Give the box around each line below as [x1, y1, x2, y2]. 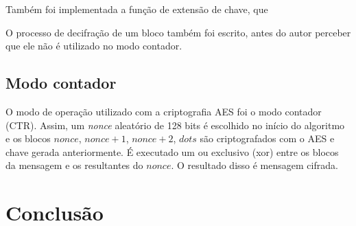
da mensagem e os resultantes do [5, 158, 143, 172]
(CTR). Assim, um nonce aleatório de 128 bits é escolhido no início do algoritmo [5, 117, 345, 132]
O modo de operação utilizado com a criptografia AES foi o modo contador [5, 104, 322, 118]
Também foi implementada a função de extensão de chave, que [5, 2, 268, 16]
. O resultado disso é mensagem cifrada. [171, 158, 338, 172]
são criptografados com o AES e [200, 131, 335, 146]
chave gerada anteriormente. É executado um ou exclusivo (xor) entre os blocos [5, 144, 339, 159]
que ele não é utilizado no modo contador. [5, 38, 182, 53]
